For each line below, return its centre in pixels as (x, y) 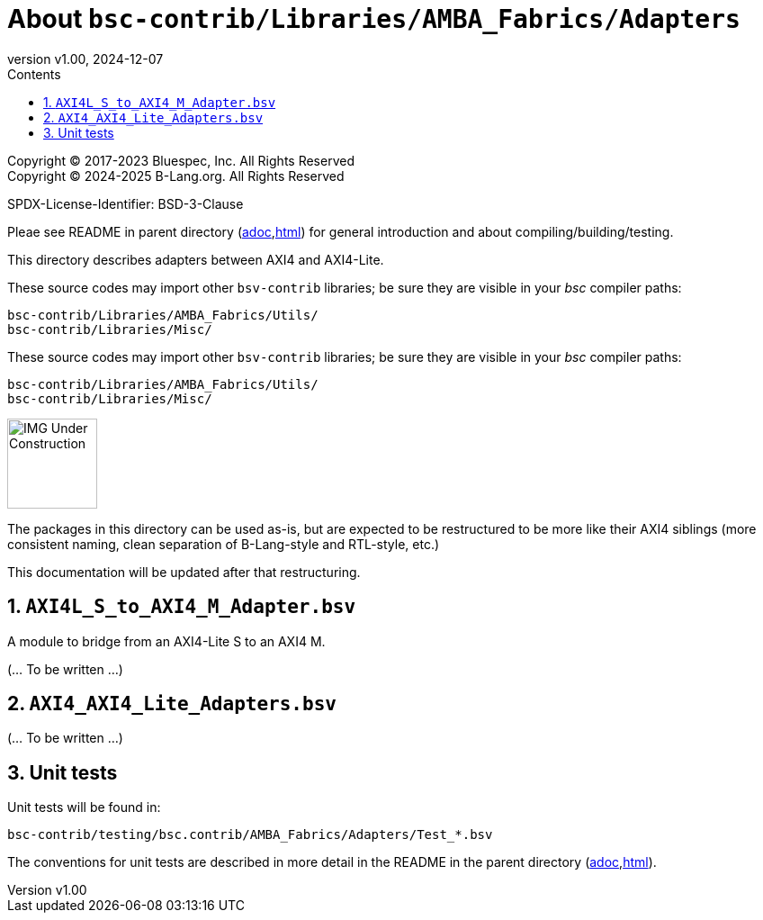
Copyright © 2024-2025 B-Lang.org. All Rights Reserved (176, 176)
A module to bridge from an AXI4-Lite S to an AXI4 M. (166, 641)
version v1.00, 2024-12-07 (85, 59)
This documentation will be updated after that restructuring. (184, 572)
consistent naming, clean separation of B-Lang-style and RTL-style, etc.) (224, 544)
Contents (34, 74)
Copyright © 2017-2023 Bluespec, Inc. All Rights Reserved (181, 160)
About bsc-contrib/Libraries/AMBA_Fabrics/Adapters (374, 19)
